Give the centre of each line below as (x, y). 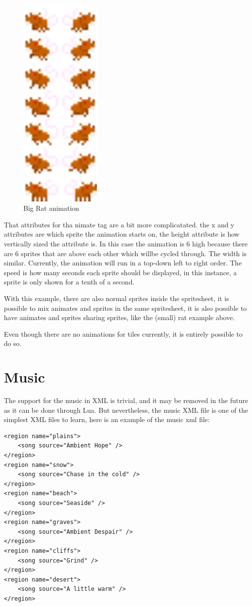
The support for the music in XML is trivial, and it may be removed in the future (126, 400)
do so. (13, 343)
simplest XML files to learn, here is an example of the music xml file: (107, 419)
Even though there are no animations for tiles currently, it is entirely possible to (123, 333)
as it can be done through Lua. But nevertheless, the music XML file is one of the (126, 410)
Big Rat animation (51, 208)
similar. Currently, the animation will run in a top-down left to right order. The (123, 263)
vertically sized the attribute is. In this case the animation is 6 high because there (126, 243)
